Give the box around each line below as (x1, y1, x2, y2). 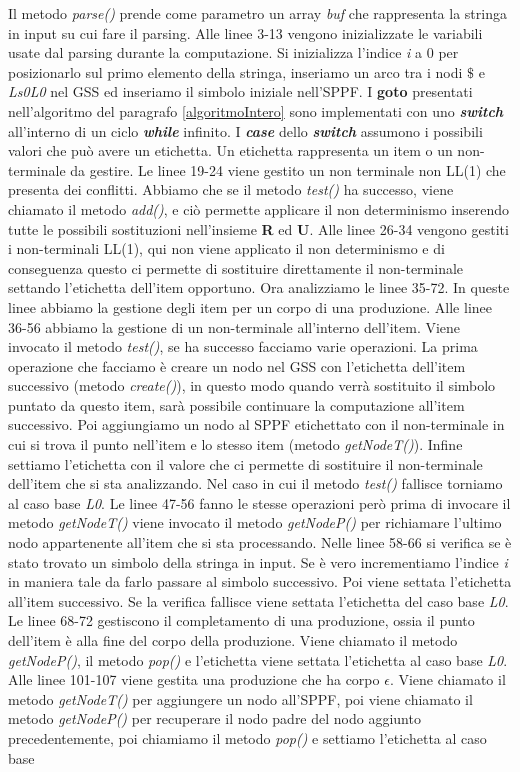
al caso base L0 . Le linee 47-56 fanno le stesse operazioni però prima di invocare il (8, 492, 511, 513)
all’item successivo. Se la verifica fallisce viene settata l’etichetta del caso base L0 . (8, 590, 509, 611)
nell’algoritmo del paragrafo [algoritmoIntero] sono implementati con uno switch (8, 100, 504, 121)
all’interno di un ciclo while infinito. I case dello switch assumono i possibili (8, 120, 483, 141)
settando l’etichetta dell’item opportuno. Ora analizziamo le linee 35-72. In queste (8, 277, 510, 298)
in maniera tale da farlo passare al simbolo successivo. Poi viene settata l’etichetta (8, 571, 512, 592)
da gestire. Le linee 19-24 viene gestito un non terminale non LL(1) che (70, 159, 506, 180)
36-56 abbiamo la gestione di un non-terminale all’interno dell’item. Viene (8, 316, 461, 337)
